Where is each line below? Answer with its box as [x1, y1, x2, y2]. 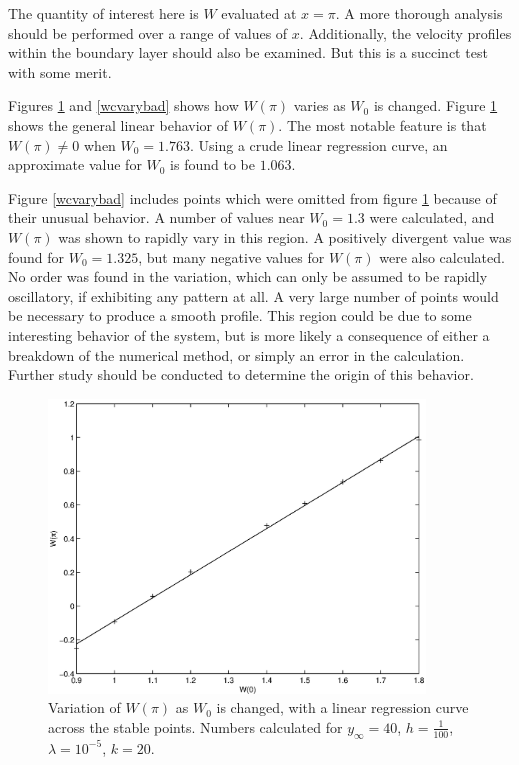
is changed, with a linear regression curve [216, 697, 469, 718]
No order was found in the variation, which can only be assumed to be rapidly [8, 266, 488, 287]
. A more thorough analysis [335, 3, 503, 23]
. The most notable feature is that [278, 114, 487, 135]
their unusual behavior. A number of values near [8, 207, 305, 228]
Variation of [48, 697, 121, 718]
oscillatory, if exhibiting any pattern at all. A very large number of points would [8, 285, 499, 306]
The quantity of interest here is [8, 3, 199, 23]
